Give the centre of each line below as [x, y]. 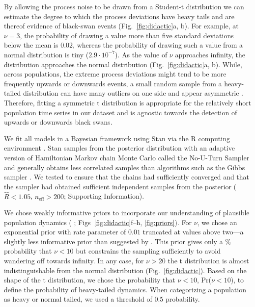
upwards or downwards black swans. [58, 122]
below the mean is [31, 45]
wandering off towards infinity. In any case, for [74, 261]
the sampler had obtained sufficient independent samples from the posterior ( [120, 186]
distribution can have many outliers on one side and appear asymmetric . [133, 93]
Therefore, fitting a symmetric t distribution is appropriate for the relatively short [128, 102]
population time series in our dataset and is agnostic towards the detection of [121, 112]
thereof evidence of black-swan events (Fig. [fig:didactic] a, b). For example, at [121, 26]
